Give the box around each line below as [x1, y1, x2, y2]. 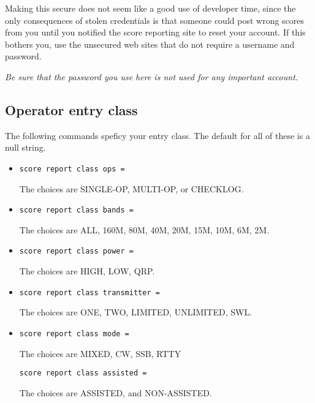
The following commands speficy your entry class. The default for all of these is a [5, 129, 310, 141]
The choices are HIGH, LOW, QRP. [19, 265, 155, 277]
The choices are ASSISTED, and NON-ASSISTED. [19, 386, 212, 399]
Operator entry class [5, 100, 138, 119]
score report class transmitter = [19, 288, 160, 297]
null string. [5, 141, 46, 154]
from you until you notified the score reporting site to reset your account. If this [5, 26, 306, 39]
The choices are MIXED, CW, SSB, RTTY [19, 347, 181, 360]
